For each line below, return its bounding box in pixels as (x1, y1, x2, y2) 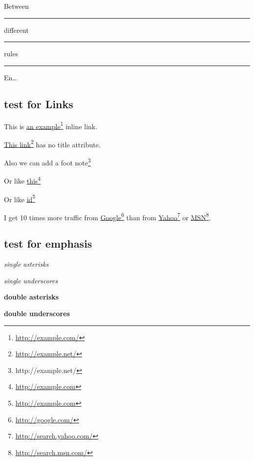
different (4, 24, 29, 35)
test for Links (4, 96, 73, 111)
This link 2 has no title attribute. (4, 138, 101, 149)
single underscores (4, 275, 58, 285)
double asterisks (4, 292, 59, 302)
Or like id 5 (4, 192, 36, 204)
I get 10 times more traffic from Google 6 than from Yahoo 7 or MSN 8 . (4, 210, 211, 222)
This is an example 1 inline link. (4, 119, 98, 131)
